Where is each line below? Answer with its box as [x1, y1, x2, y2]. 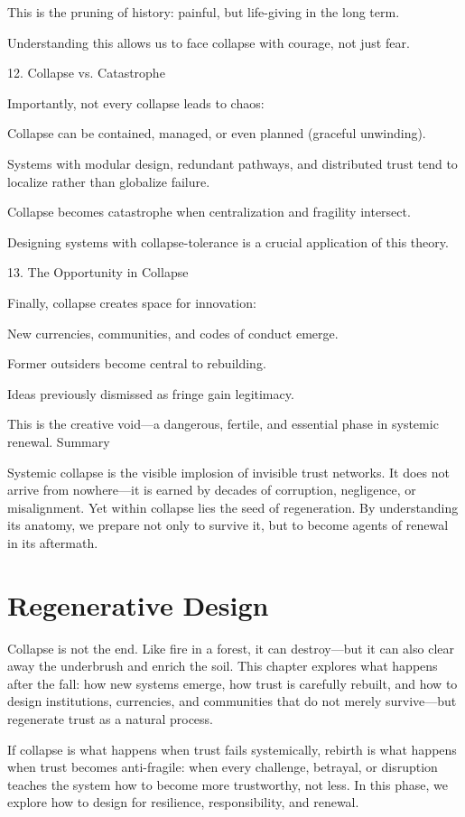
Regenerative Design [7, 586, 269, 623]
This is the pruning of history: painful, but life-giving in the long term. [7, 3, 400, 21]
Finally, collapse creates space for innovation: [7, 292, 256, 311]
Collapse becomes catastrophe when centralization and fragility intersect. [7, 202, 411, 221]
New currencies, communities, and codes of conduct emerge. [7, 323, 339, 342]
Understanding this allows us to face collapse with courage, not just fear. [7, 32, 410, 51]
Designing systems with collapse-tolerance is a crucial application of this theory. [7, 232, 449, 251]
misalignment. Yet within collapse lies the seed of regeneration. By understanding [7, 497, 459, 516]
